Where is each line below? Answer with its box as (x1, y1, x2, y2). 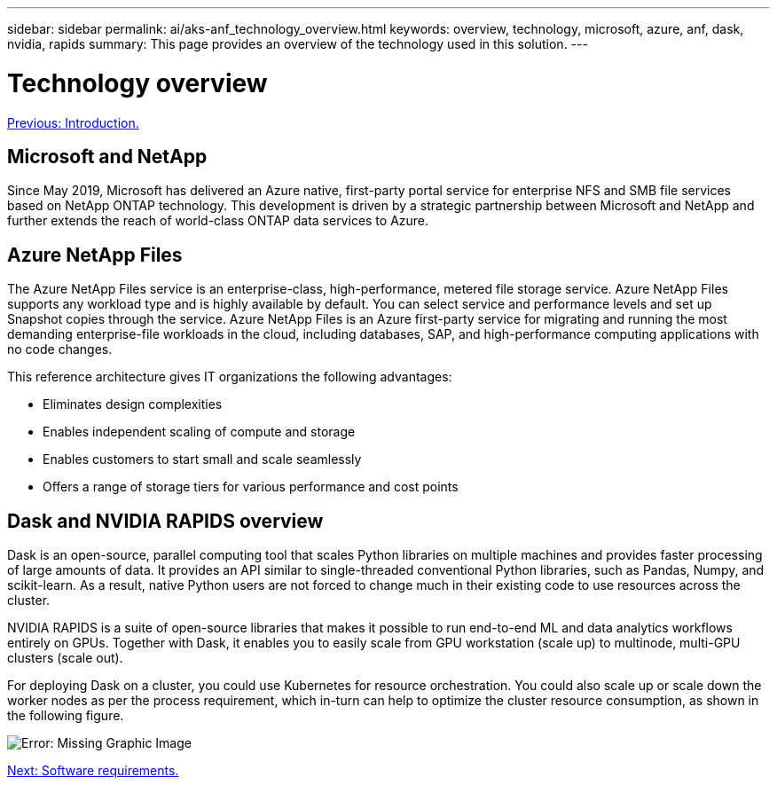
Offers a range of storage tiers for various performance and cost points (43, 479, 459, 495)
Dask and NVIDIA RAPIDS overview (7, 509, 324, 532)
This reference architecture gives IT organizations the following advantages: (7, 369, 452, 385)
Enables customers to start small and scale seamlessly (43, 451, 362, 467)
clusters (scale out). (7, 650, 123, 666)
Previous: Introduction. (7, 114, 139, 130)
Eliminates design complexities (43, 396, 223, 412)
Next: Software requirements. (7, 763, 179, 779)
